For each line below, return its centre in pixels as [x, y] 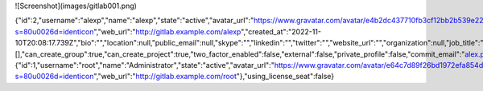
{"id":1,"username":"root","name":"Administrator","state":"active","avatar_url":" [145, 65]
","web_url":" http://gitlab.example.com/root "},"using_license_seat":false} [214, 77]
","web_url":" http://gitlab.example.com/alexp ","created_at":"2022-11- [208, 31]
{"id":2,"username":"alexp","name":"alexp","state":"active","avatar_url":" [134, 21]
